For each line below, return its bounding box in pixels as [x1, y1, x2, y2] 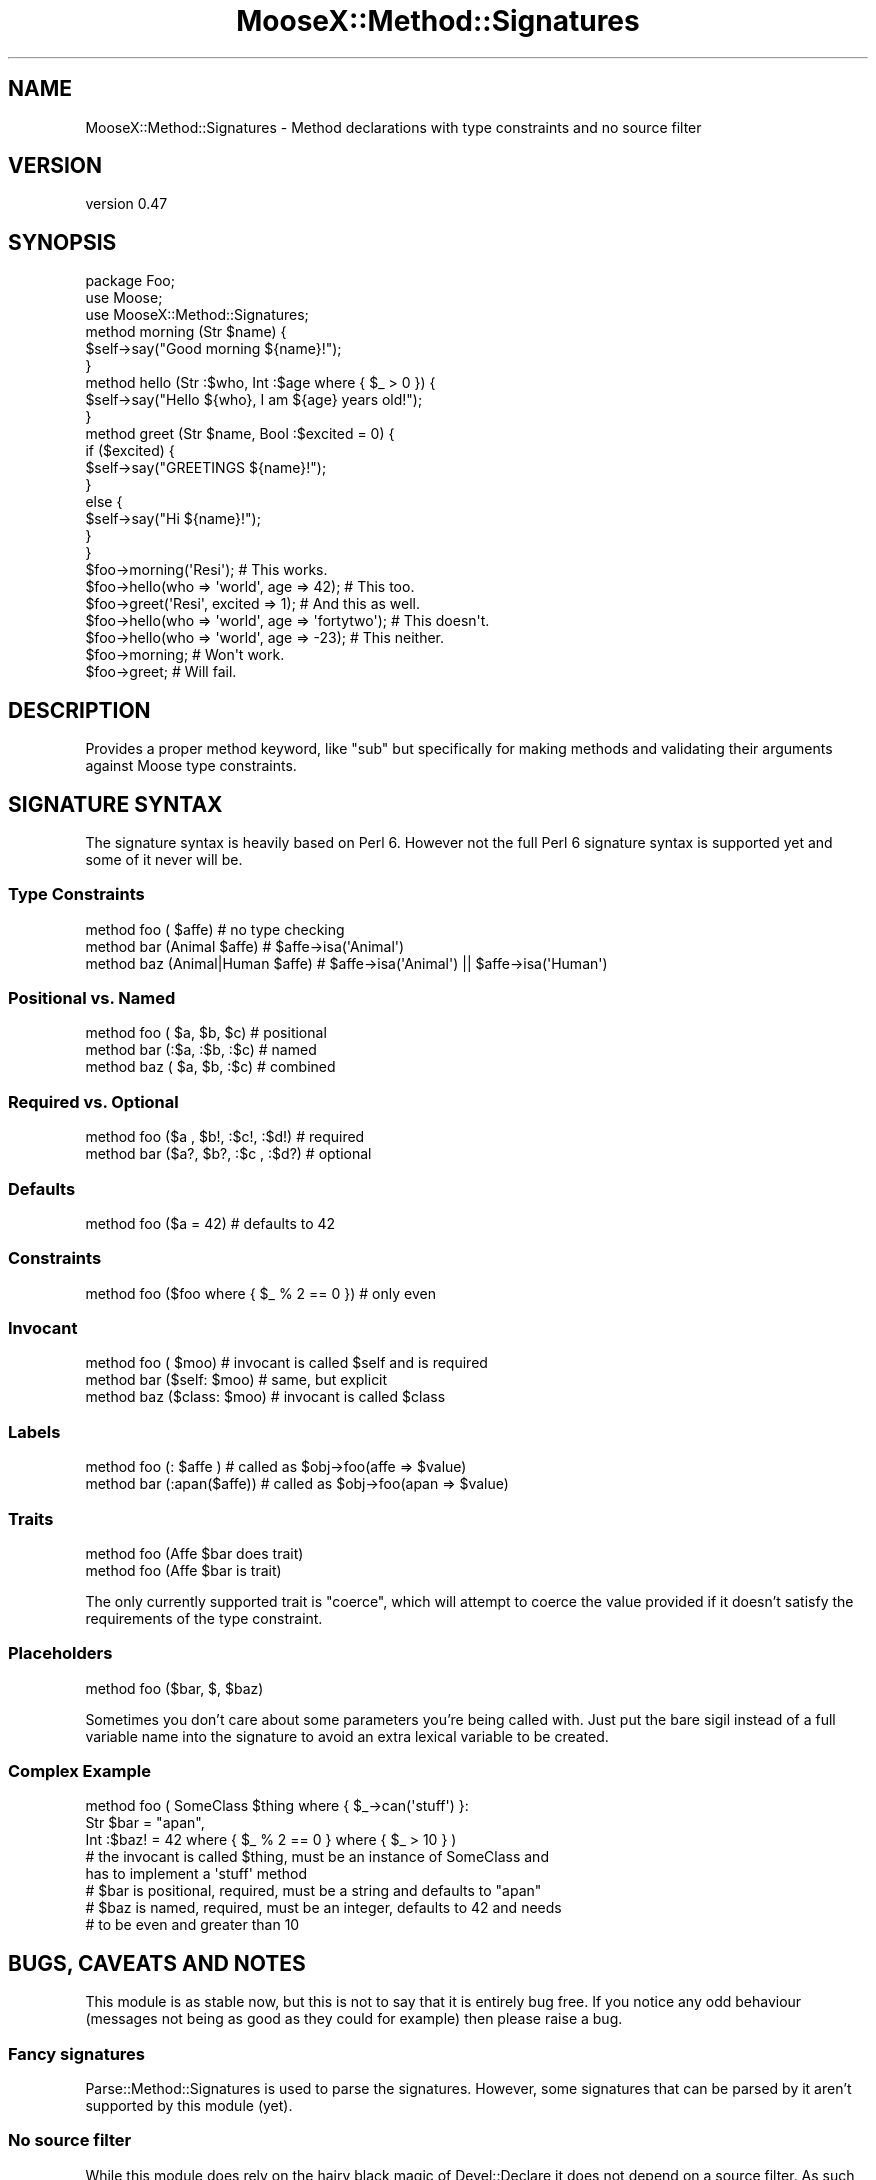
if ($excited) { [85, 442, 175, 460]
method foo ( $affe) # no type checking [85, 920, 345, 938]
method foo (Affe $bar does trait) [85, 1544, 304, 1562]
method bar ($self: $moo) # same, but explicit [85, 1371, 388, 1389]
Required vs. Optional [8, 1091, 179, 1112]
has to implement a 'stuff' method [85, 1865, 308, 1883]
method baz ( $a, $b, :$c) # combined [85, 1058, 336, 1076]
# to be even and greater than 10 [85, 1916, 300, 1934]
